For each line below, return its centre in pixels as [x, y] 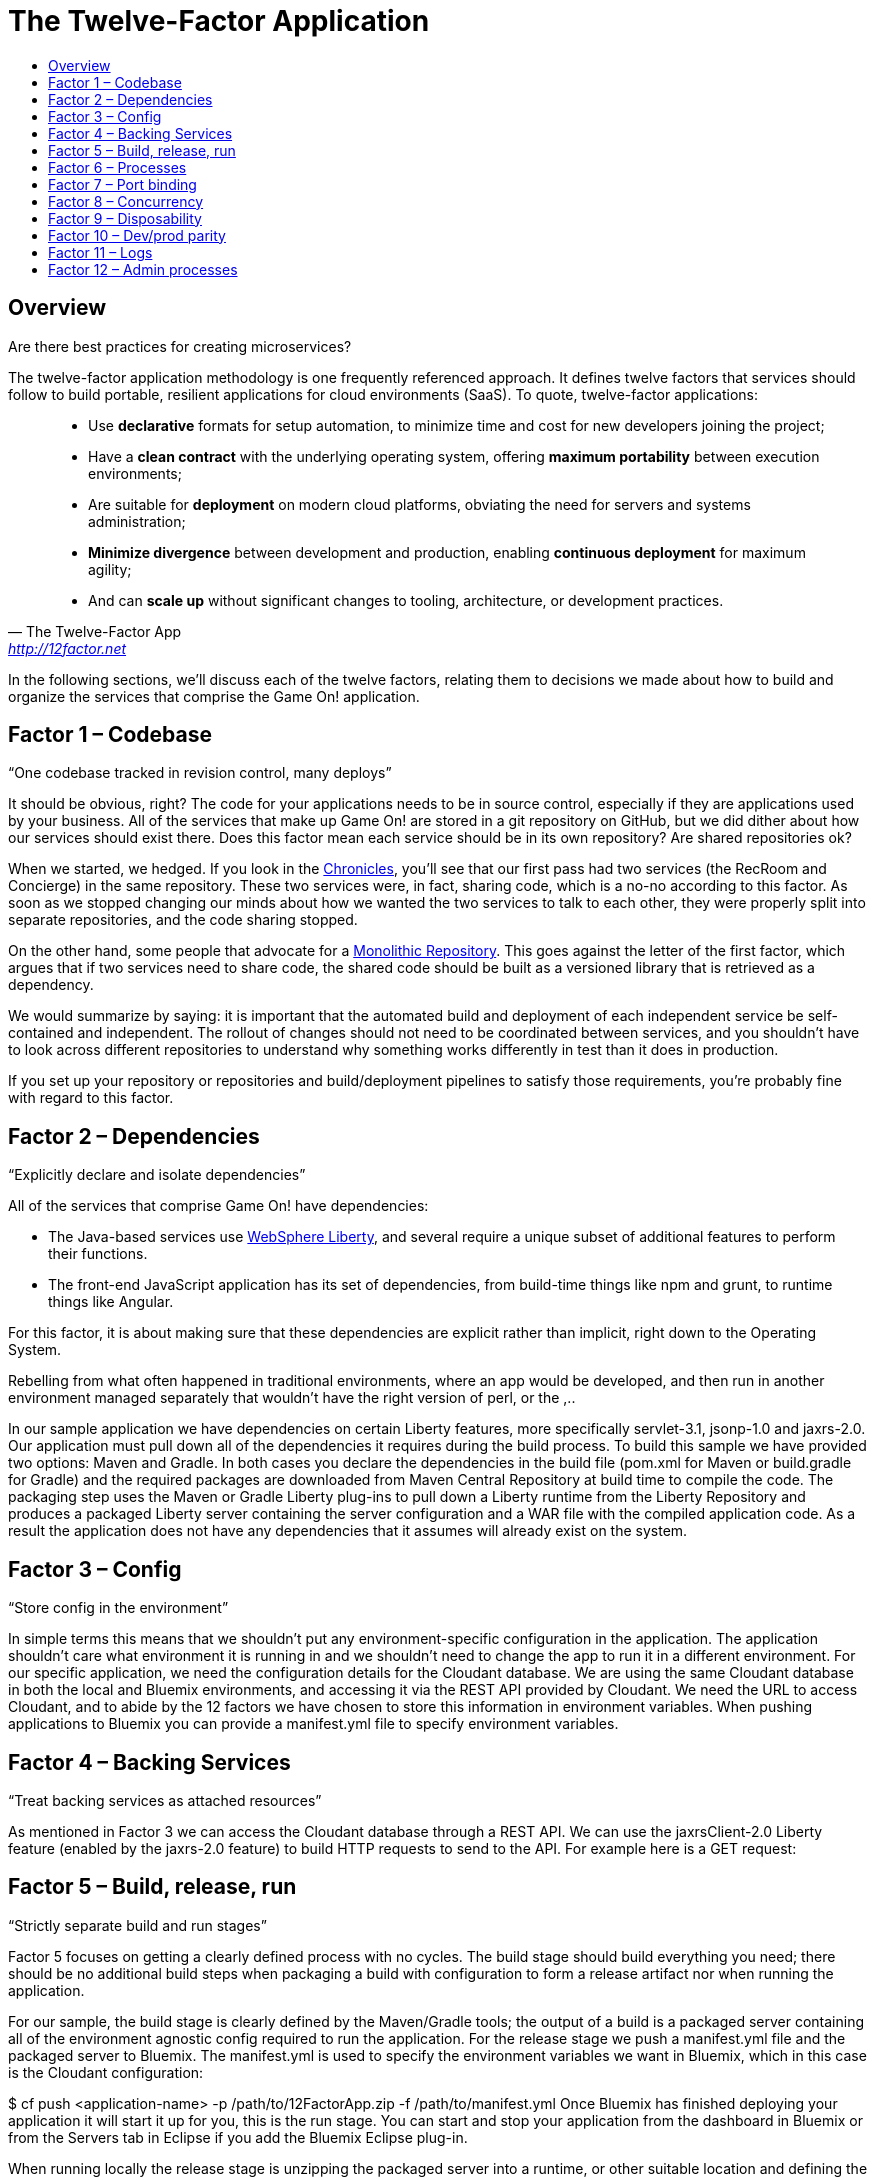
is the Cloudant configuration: [106, 2072]
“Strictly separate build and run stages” [137, 1925]
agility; [110, 569]
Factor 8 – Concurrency [126, 201]
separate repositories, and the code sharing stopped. [183, 920]
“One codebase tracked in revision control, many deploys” [200, 773]
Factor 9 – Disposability [125, 218]
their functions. [98, 1254]
